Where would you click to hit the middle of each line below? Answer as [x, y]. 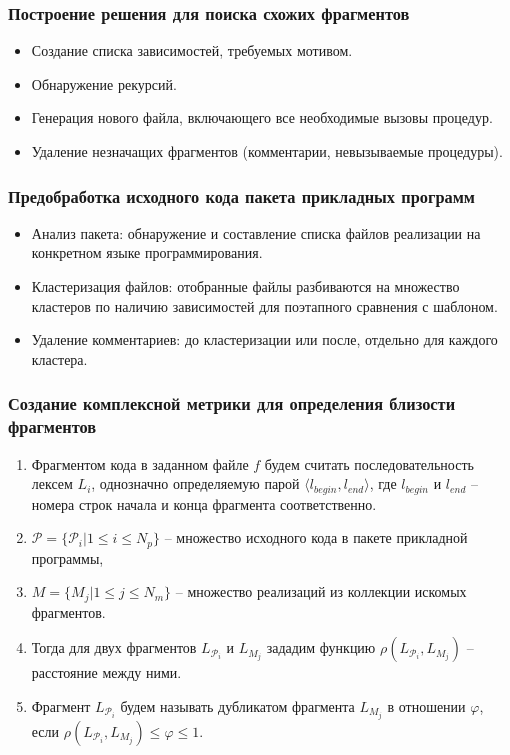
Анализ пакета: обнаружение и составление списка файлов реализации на [256, 232]
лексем [52, 483]
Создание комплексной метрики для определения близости [232, 403]
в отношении [426, 705]
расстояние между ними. [106, 672]
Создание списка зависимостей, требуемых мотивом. [192, 50]
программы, [67, 557]
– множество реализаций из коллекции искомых [321, 591]
